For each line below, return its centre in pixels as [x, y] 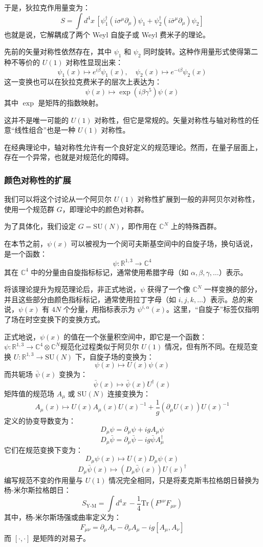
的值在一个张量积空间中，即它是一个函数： [135, 336]
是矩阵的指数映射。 [70, 103]
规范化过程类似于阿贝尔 [100, 346]
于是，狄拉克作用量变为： [47, 7]
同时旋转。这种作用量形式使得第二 [201, 51]
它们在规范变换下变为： [43, 450]
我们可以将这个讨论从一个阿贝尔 [58, 199]
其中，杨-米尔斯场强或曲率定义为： [63, 517]
